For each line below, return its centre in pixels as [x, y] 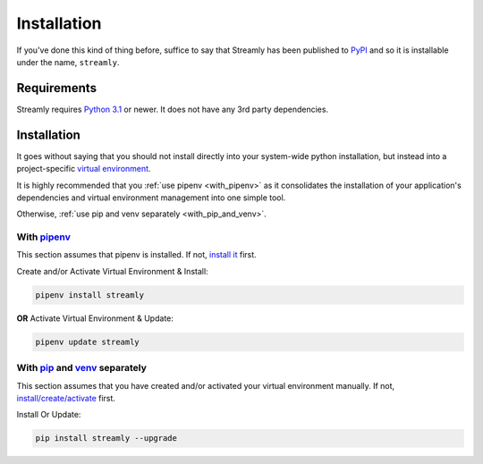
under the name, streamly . [68, 62]
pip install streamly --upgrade [106, 439]
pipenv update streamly [88, 342]
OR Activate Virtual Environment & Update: [95, 318]
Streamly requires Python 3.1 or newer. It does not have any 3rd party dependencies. [173, 109]
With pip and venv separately [82, 368]
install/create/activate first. [66, 398]
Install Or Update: [49, 415]
